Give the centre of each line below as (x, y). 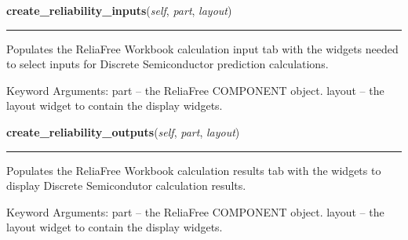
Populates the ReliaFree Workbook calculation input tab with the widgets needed (202, 48)
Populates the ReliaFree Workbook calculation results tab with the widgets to (194, 170)
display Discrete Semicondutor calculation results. (126, 185)
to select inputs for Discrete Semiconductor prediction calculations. (168, 64)
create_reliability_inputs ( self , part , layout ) (119, 10)
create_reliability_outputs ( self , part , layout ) (123, 131)
